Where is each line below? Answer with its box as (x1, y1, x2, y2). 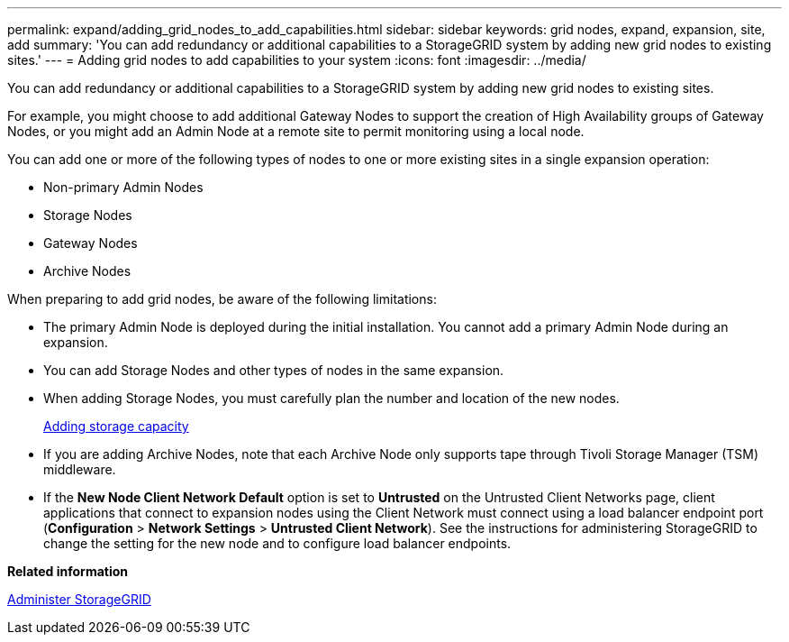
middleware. (43, 462, 116, 477)
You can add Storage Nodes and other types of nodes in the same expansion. (43, 362, 504, 378)
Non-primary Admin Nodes (43, 179, 204, 195)
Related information (7, 564, 129, 579)
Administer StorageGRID (7, 592, 151, 607)
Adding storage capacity (43, 418, 189, 434)
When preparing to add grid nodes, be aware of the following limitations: (7, 291, 437, 307)
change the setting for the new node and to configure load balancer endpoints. (43, 536, 512, 551)
